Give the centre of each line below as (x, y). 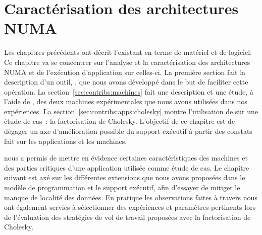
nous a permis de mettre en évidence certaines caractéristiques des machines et (126, 158)
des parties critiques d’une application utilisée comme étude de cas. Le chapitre (127, 167)
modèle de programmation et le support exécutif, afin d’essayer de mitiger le (122, 187)
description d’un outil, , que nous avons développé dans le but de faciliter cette (126, 82)
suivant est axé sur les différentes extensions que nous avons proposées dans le (125, 177)
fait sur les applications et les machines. (66, 141)
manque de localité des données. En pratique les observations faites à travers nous (131, 197)
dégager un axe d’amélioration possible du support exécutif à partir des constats (128, 131)
